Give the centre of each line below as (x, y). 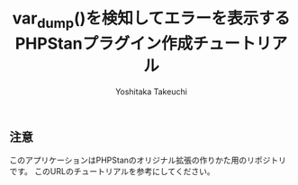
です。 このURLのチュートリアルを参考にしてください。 (112, 171)
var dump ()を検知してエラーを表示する (151, 20)
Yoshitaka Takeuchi (151, 92)
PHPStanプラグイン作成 (104, 44)
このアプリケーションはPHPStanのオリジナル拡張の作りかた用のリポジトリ (148, 160)
